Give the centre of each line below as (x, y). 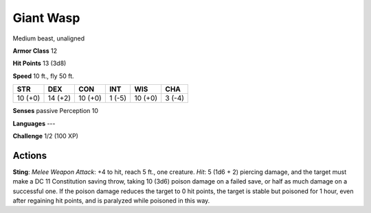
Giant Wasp (46, 18)
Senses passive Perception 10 (56, 111)
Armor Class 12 (35, 51)
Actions (30, 155)
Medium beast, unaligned (49, 38)
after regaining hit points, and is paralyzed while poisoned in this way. (111, 200)
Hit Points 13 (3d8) (40, 63)
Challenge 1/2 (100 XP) (46, 136)
